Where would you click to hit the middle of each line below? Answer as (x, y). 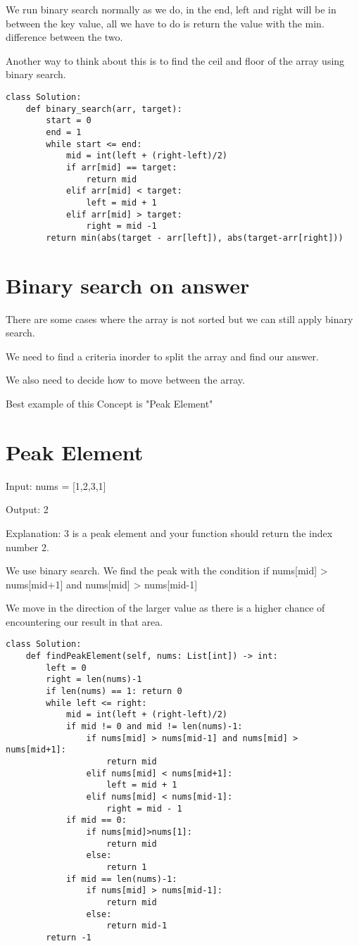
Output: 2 (27, 509)
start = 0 (69, 121)
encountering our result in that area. (84, 621)
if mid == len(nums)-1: (121, 879)
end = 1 (64, 132)
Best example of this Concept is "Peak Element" (109, 403)
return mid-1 (137, 926)
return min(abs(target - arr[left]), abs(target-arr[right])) (195, 238)
